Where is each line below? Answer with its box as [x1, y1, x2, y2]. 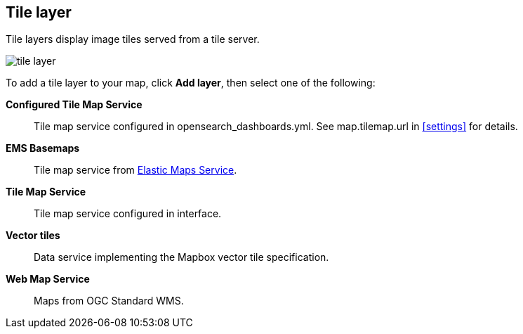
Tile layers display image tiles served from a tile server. [6, 33, 260, 46]
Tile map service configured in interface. [34, 207, 222, 220]
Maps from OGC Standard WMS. [34, 295, 184, 307]
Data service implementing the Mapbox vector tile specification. [34, 251, 329, 264]
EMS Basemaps [6, 142, 80, 155]
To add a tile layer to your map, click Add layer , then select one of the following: [6, 77, 376, 89]
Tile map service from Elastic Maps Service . [34, 164, 237, 176]
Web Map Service [6, 273, 90, 285]
